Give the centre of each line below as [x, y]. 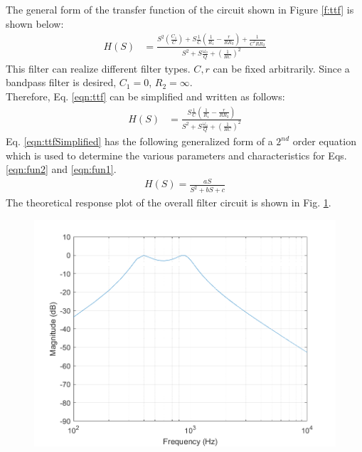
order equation [324, 141]
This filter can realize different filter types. [98, 68]
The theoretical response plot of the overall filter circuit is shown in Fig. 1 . [169, 203]
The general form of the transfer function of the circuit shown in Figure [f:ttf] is [180, 9]
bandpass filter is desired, [61, 82]
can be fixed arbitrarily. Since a [281, 68]
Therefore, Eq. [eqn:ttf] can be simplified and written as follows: [145, 96]
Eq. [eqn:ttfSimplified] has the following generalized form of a [139, 141]
